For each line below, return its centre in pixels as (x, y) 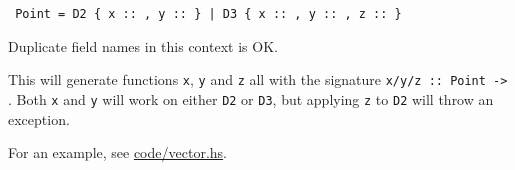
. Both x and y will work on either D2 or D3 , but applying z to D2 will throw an (251, 98)
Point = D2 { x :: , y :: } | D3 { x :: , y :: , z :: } (208, 14)
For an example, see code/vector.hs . (117, 152)
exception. (39, 118)
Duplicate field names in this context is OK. (143, 45)
